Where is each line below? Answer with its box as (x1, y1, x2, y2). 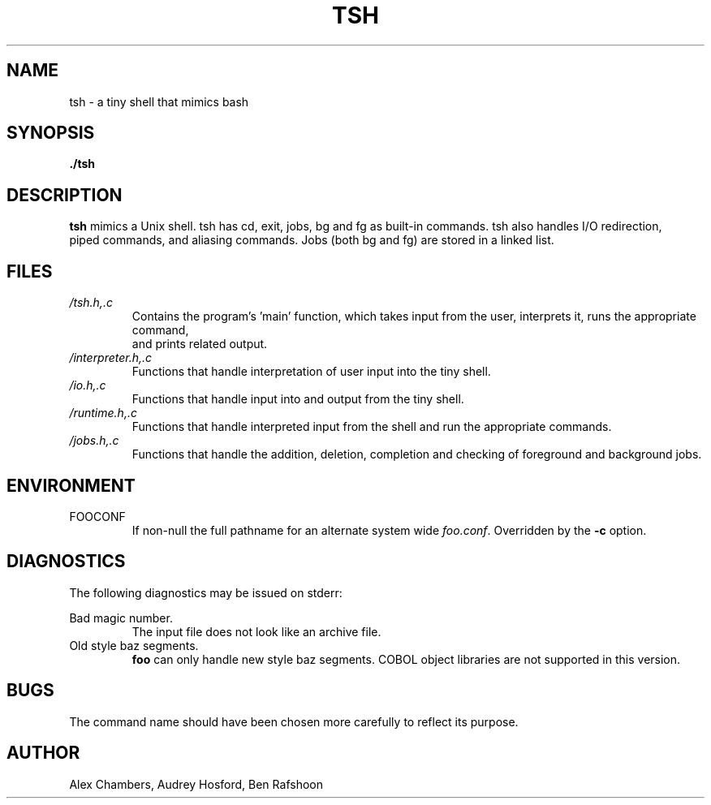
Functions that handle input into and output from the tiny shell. (131, 392, 464, 407)
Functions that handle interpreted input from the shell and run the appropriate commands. (131, 420, 612, 434)
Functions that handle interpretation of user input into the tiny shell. (131, 364, 491, 379)
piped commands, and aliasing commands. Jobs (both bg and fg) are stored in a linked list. (69, 233, 554, 248)
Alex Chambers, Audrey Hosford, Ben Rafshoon (69, 777, 323, 791)
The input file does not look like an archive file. (131, 624, 381, 639)
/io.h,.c (69, 378, 106, 393)
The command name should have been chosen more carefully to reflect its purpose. (69, 714, 519, 729)
